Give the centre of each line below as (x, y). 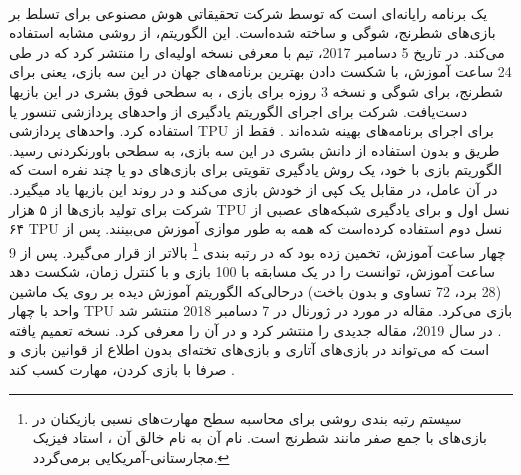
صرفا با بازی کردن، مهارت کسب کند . (122, 368)
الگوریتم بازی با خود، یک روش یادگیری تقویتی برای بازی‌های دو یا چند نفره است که (255, 169)
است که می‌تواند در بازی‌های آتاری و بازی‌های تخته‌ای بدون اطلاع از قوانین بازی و (249, 349)
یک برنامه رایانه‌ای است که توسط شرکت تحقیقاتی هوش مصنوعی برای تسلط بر (248, 12)
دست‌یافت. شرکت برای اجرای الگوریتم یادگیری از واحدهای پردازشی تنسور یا (238, 110)
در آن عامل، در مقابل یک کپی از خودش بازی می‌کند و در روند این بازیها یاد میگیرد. (253, 188)
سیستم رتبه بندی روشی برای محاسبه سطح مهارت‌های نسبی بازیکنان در (247, 417)
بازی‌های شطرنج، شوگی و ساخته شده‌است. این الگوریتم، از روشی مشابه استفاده (252, 32)
